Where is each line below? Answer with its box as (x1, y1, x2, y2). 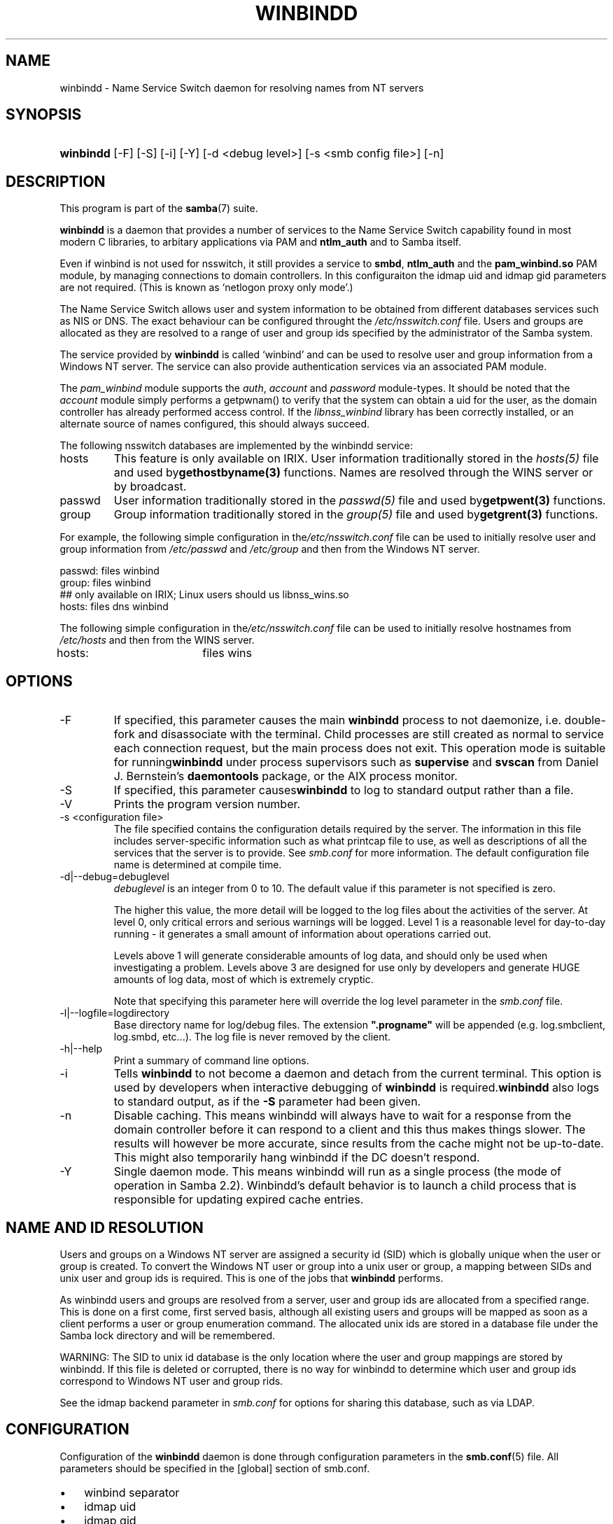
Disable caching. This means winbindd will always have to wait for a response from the (113, 1108, 572, 1123)
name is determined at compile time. (113, 859, 282, 871)
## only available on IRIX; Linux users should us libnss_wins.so (59, 588, 349, 601)
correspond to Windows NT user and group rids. (59, 1374, 283, 1387)
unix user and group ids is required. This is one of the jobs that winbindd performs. (59, 1271, 444, 1284)
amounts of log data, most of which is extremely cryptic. (113, 973, 374, 986)
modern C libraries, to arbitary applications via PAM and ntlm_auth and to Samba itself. (59, 236, 461, 248)
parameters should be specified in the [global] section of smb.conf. (59, 1462, 370, 1474)
